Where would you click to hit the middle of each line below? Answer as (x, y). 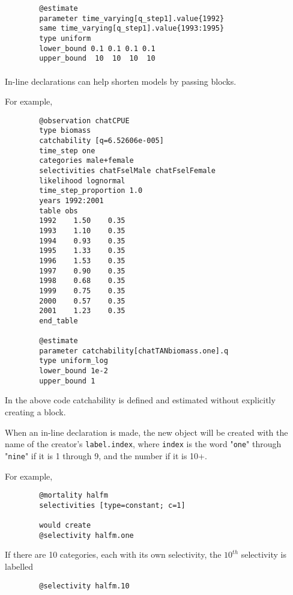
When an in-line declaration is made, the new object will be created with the (146, 432)
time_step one (67, 151)
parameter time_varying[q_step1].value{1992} (132, 18)
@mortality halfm (74, 496)
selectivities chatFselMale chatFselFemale (127, 171)
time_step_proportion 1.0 (91, 191)
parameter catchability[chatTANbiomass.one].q (134, 351)
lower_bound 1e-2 (74, 371)
